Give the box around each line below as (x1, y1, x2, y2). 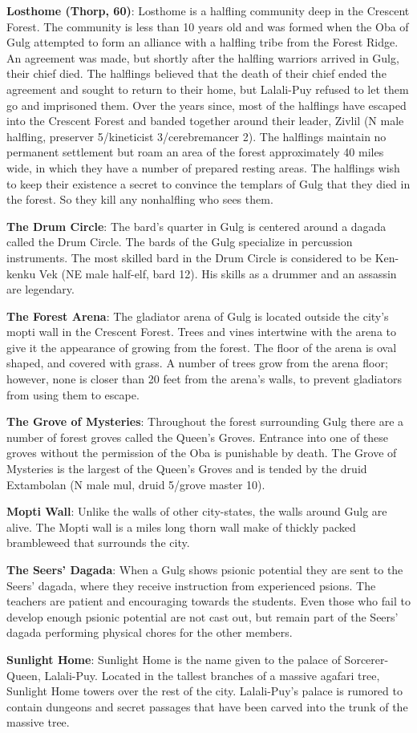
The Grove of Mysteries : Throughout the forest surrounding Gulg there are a (6, 413, 404, 430)
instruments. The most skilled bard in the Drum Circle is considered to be (6, 249, 372, 265)
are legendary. (6, 281, 75, 298)
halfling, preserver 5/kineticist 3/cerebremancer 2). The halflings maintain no (6, 128, 387, 144)
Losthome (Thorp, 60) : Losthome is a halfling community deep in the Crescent (6, 2, 410, 18)
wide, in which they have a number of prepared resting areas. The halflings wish (6, 159, 400, 176)
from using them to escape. (6, 386, 140, 403)
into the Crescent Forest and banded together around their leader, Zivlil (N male (6, 112, 404, 129)
